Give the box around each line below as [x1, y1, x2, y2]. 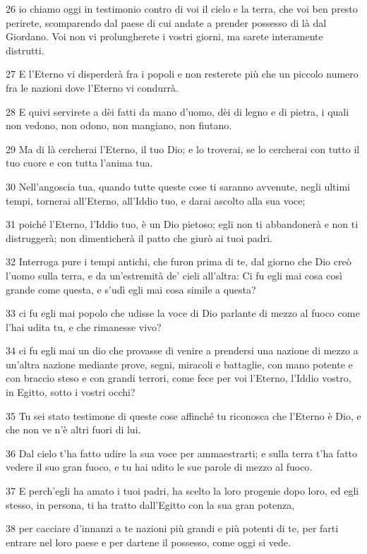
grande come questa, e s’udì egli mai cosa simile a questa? [6, 282, 256, 296]
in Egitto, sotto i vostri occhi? [6, 385, 136, 399]
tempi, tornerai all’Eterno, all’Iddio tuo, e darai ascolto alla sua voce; [6, 193, 306, 207]
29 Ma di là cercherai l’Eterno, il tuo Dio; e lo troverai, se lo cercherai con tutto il [6, 141, 360, 156]
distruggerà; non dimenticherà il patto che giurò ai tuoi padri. [6, 230, 272, 245]
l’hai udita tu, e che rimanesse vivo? [6, 319, 162, 334]
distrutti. [6, 42, 44, 57]
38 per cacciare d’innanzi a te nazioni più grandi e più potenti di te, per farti [6, 521, 339, 536]
